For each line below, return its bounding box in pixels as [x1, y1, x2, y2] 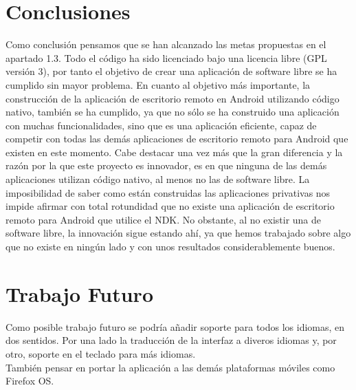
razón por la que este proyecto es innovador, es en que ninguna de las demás [5, 158, 327, 173]
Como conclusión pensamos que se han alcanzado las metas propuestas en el [5, 37, 326, 52]
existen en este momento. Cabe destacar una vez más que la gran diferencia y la [5, 144, 343, 159]
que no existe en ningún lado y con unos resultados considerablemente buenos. [5, 239, 335, 254]
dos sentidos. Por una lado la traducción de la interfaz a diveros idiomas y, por [5, 333, 337, 347]
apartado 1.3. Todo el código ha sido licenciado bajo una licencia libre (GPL [5, 50, 327, 65]
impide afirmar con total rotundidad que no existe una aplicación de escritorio [5, 199, 335, 213]
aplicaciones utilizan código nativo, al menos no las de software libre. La [5, 172, 310, 186]
